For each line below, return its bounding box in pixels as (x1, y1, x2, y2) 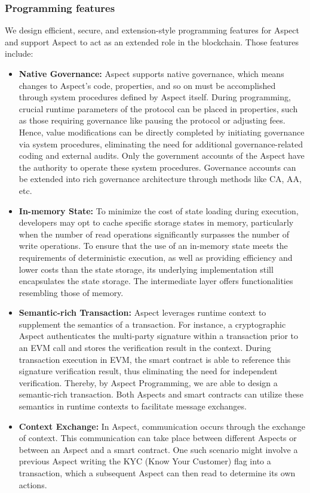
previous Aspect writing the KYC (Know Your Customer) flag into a (19, 455, 271, 467)
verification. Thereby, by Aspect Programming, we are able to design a (19, 376, 278, 389)
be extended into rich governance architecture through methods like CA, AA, (19, 172, 302, 185)
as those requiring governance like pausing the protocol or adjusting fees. (19, 114, 286, 127)
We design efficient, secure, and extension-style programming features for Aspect (5, 24, 299, 36)
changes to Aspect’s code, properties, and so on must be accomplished (19, 79, 276, 91)
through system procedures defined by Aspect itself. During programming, (19, 91, 291, 103)
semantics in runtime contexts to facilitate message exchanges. (19, 400, 247, 412)
